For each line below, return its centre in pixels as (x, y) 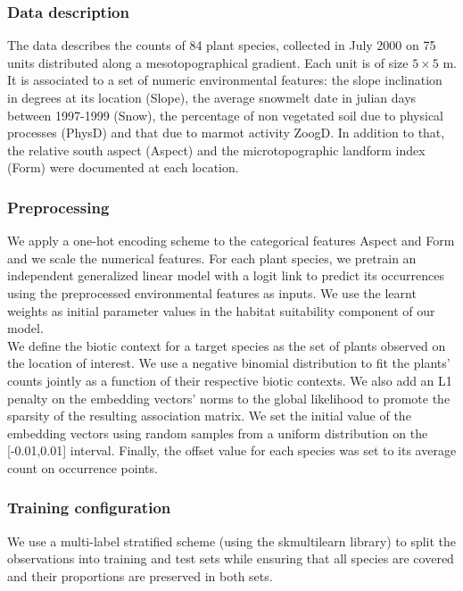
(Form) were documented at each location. (123, 167)
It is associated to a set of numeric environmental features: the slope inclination (225, 80)
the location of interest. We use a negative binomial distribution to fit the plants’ (229, 363)
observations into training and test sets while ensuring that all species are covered (231, 558)
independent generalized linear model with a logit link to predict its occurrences (226, 275)
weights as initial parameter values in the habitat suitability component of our (221, 310)
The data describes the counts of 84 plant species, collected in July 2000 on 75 (222, 45)
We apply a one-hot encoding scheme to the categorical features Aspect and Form (231, 241)
